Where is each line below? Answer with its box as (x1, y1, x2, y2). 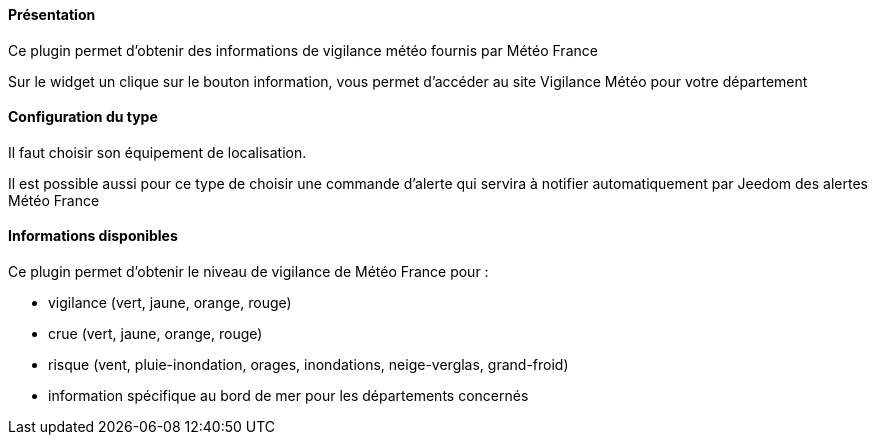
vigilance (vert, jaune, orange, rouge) (48, 294, 292, 312)
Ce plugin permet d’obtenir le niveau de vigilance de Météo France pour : (8, 263, 489, 281)
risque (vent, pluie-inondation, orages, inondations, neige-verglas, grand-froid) (48, 356, 569, 374)
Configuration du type (8, 108, 158, 126)
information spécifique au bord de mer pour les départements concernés (48, 387, 529, 405)
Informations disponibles (8, 227, 178, 245)
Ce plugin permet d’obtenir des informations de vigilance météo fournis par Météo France (8, 41, 598, 59)
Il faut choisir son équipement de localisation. (8, 143, 307, 161)
